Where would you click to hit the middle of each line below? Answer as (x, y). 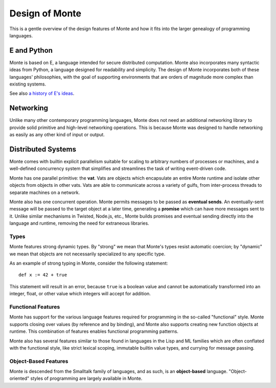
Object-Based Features (39, 361)
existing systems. (28, 84)
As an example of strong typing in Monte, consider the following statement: (89, 263)
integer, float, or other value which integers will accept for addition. (80, 294)
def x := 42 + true (43, 275)
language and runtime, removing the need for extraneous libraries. (79, 223)
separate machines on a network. (45, 192)
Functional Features (35, 307)
